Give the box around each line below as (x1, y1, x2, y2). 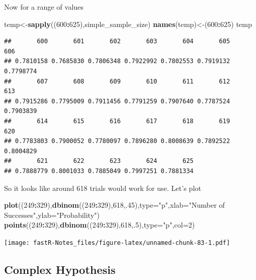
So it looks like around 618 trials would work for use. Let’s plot (4, 182, 202, 193)
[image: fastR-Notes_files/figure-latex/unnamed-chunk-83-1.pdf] (4, 239, 230, 246)
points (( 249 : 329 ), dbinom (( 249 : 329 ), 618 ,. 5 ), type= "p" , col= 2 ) (4, 219, 195, 230)
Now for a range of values (4, 2, 84, 12)
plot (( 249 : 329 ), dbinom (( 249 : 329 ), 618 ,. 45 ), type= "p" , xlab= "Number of (4, 200, 225, 210)
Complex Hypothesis (4, 261, 116, 277)
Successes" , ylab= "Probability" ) (4, 209, 100, 220)
